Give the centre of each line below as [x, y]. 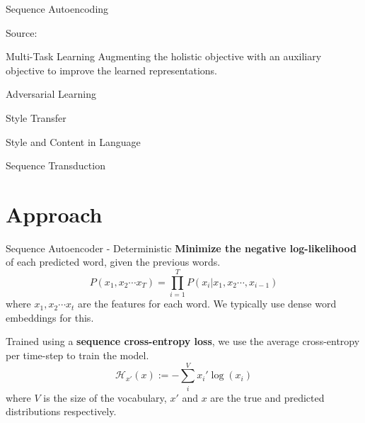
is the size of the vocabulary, [105, 397]
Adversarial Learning [51, 94]
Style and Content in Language [73, 141]
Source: [22, 32]
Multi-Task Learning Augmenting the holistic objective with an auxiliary [164, 56]
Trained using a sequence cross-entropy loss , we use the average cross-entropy [183, 341]
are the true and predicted [267, 397]
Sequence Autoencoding [57, 9]
